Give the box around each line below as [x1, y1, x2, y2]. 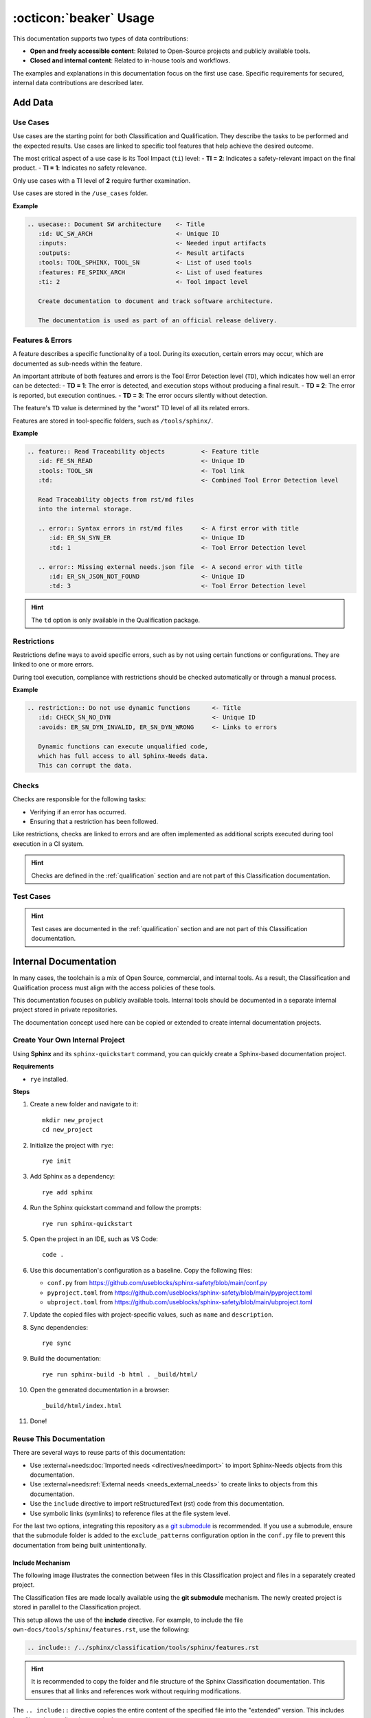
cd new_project [42, 1126, 93, 1134]
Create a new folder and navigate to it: [30, 1100, 139, 1108]
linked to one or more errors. [12, 660, 94, 669]
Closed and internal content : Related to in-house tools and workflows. [30, 56, 230, 65]
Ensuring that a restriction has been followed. [30, 817, 159, 825]
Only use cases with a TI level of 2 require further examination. [12, 176, 191, 185]
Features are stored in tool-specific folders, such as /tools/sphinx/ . [12, 416, 213, 425]
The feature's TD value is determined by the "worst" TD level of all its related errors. [12, 404, 250, 412]
